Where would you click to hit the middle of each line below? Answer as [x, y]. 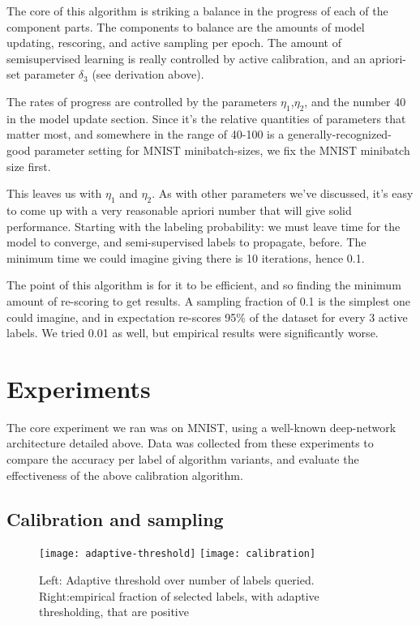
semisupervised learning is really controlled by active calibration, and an [186, 58]
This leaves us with [54, 193]
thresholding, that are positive [114, 612]
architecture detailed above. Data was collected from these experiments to [190, 443]
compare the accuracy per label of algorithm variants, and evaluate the [183, 459]
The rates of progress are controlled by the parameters [142, 101]
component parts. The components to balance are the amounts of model [186, 26]
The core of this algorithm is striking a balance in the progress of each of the [197, 11]
